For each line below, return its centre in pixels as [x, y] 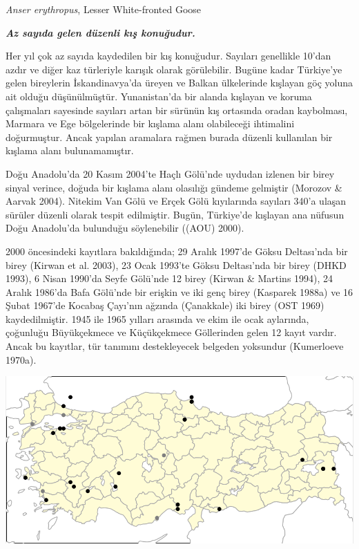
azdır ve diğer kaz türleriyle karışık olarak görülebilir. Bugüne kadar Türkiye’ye [174, 69]
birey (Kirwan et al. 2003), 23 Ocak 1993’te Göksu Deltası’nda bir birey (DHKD [176, 264]
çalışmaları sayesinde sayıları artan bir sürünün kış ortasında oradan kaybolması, [177, 110]
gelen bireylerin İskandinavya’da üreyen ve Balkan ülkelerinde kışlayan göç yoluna [179, 83]
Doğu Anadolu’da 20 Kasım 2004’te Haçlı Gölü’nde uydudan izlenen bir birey [170, 173]
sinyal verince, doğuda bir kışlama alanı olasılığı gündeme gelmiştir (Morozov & [174, 187]
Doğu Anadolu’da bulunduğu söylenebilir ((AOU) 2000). [125, 228]
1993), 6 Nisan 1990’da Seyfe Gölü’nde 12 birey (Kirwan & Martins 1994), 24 [169, 278]
